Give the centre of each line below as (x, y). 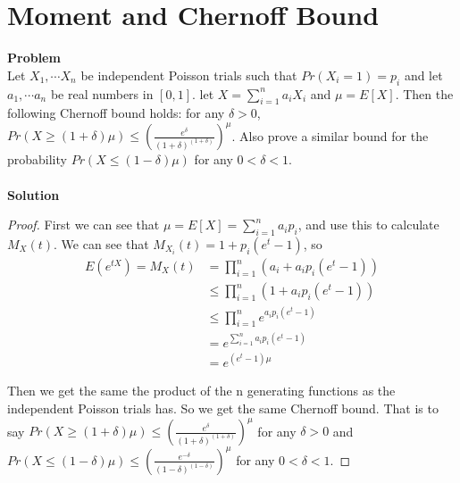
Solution (33, 194)
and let (423, 75)
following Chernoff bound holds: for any (116, 113)
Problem (34, 58)
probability (37, 159)
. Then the (424, 93)
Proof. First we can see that (84, 225)
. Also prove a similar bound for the (330, 135)
